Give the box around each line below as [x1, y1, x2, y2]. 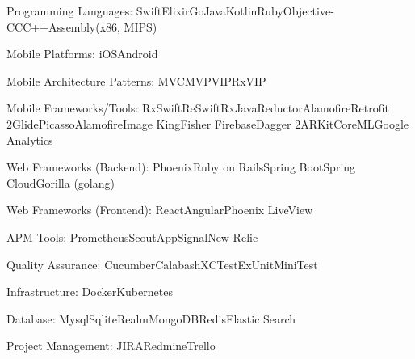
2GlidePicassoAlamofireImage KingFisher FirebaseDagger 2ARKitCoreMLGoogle [6, 115, 409, 132]
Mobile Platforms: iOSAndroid [6, 45, 158, 62]
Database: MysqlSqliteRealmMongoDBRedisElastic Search [6, 310, 296, 327]
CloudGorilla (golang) [6, 174, 115, 191]
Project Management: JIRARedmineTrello [6, 337, 216, 354]
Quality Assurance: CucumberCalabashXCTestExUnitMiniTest [6, 256, 318, 272]
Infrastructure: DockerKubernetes [6, 283, 173, 300]
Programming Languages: [6, 2, 133, 19]
